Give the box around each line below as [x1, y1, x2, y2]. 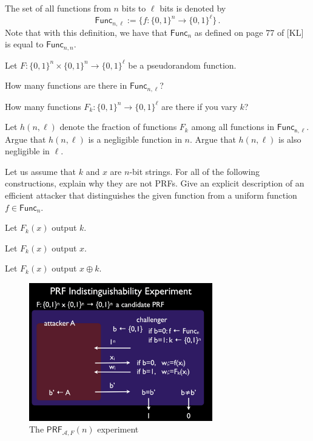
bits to [121, 2, 146, 14]
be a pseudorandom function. [128, 58, 237, 71]
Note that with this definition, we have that [5, 26, 168, 38]
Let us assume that [5, 165, 76, 177]
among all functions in [191, 120, 274, 133]
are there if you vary [161, 100, 237, 112]
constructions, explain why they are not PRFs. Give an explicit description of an [5, 177, 305, 190]
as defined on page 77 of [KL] [194, 26, 304, 38]
